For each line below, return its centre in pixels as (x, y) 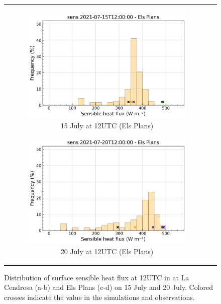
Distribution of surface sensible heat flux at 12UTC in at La (97, 277)
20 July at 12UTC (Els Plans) (107, 251)
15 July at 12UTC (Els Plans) (107, 126)
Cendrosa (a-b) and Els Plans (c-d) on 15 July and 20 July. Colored (109, 287)
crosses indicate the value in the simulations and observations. (99, 297)
